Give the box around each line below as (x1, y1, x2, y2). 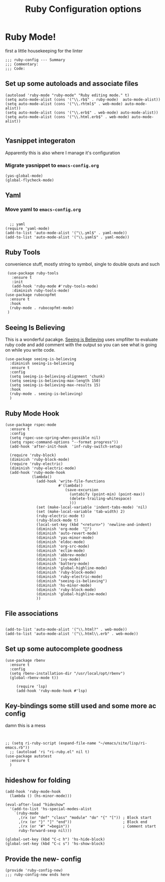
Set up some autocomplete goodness (5, 645, 123, 653)
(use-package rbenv (5, 658, 46, 663)
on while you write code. (5, 347, 55, 353)
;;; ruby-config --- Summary (5, 57, 65, 63)
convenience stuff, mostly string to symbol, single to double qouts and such (5, 261, 160, 267)
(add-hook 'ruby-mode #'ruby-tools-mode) (11, 284, 99, 289)
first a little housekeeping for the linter (5, 48, 83, 54)
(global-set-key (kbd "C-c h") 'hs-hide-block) (5, 837, 106, 842)
